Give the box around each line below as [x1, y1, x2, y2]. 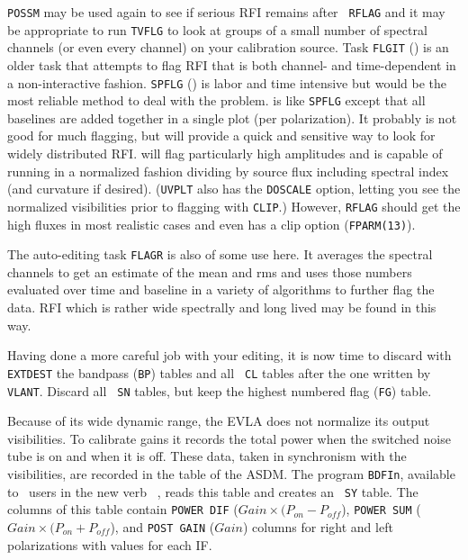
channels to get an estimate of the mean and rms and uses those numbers [7, 262, 412, 281]
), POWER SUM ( [341, 500, 421, 519]
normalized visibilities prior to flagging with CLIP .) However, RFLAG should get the [7, 196, 461, 215]
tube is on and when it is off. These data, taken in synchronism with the [7, 447, 407, 465]
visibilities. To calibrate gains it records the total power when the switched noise [7, 429, 451, 447]
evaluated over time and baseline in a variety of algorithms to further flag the [7, 280, 435, 299]
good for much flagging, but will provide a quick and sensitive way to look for [7, 126, 436, 145]
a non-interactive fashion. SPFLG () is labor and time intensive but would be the [7, 73, 447, 92]
